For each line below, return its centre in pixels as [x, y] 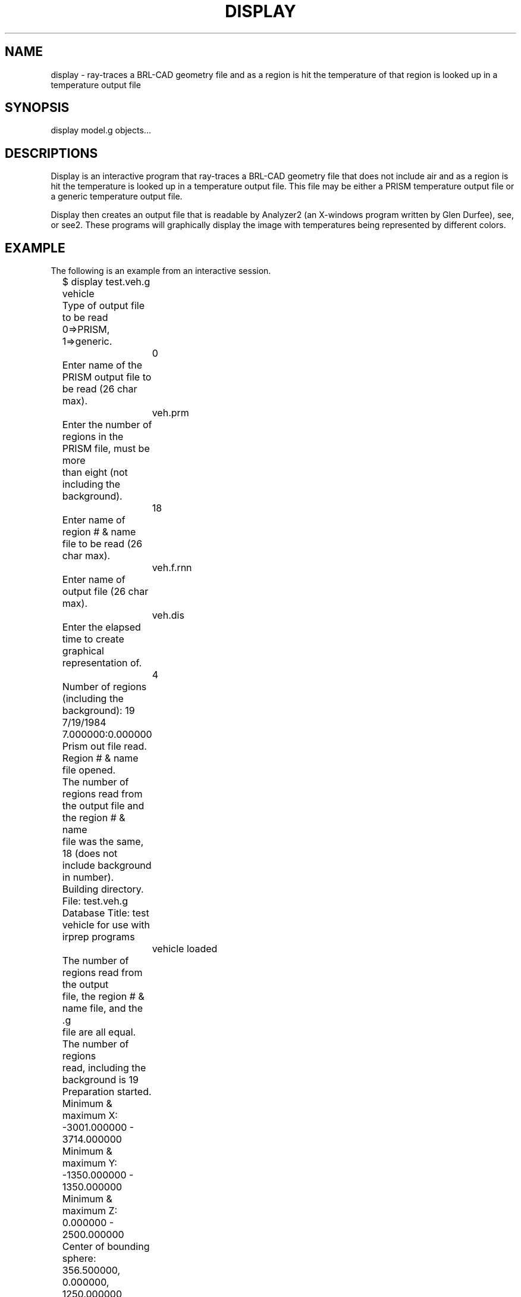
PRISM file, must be [106, 449]
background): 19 [98, 711]
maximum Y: [90, 1163]
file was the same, [103, 842]
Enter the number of [107, 425]
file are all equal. [99, 1032]
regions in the [93, 437]
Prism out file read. [104, 746]
